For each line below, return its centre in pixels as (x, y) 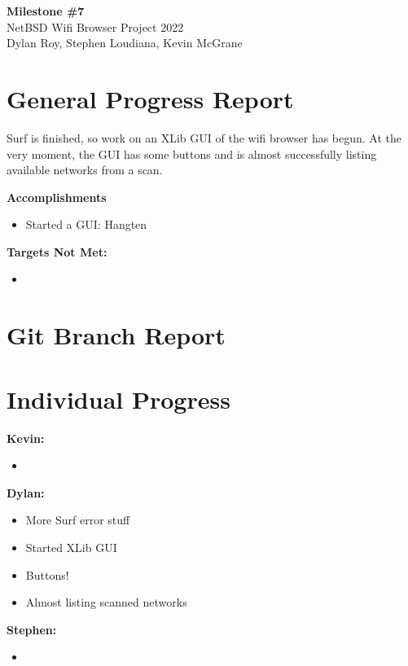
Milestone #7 (46, 11)
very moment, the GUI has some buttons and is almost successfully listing (192, 153)
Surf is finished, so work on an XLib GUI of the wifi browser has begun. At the (204, 137)
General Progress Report (150, 98)
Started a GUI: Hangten (86, 224)
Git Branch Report (116, 335)
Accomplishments (57, 197)
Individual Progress (118, 399)
